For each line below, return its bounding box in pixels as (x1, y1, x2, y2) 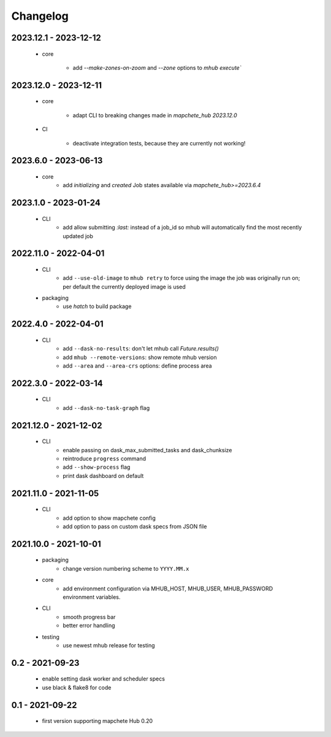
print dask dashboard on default (63, 472, 144, 479)
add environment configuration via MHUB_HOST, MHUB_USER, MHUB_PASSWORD (63, 585, 273, 592)
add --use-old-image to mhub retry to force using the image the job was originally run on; (63, 274, 300, 282)
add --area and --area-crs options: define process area (63, 362, 212, 369)
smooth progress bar (63, 613, 116, 620)
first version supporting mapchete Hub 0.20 (42, 717, 153, 725)
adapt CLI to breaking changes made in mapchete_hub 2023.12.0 (72, 111, 237, 119)
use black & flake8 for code (42, 684, 112, 691)
